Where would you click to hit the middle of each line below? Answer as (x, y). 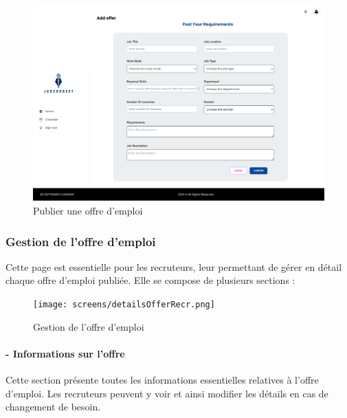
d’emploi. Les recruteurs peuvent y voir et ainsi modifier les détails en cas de (167, 393)
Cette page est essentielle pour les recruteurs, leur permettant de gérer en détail (174, 266)
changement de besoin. (53, 407)
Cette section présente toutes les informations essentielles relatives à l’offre (162, 380)
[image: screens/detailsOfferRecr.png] (124, 305)
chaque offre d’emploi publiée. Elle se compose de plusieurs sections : (150, 280)
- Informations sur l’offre (65, 353)
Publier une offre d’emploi (88, 211)
